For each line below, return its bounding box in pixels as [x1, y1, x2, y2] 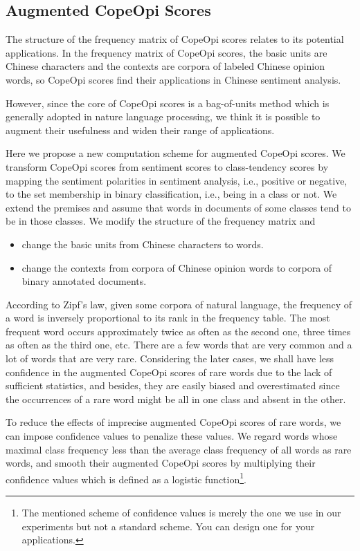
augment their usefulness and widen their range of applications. [6, 122, 275, 137]
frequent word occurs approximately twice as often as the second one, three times [6, 324, 351, 338]
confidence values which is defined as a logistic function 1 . [6, 469, 246, 486]
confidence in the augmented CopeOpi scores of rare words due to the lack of [6, 364, 332, 379]
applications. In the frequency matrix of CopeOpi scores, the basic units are [6, 45, 327, 59]
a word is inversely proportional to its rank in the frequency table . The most [6, 310, 330, 325]
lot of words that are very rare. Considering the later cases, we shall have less [6, 351, 334, 366]
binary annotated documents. [21, 274, 147, 288]
